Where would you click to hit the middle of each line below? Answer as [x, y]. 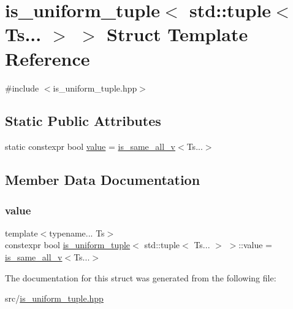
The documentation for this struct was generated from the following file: [141, 277]
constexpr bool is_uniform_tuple [68, 245]
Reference [48, 58]
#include [22, 88]
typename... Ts [77, 233]
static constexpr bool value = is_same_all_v [90, 147]
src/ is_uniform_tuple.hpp [54, 298]
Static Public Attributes [83, 121]
